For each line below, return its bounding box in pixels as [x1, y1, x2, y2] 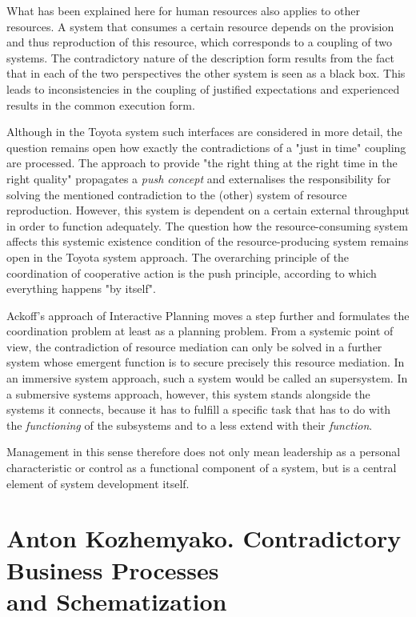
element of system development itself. [6, 475, 190, 491]
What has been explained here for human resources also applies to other [6, 2, 360, 18]
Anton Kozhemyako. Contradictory [6, 522, 402, 555]
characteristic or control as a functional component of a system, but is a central [6, 459, 397, 476]
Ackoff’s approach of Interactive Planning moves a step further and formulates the [6, 306, 410, 323]
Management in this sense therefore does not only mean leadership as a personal [6, 443, 401, 460]
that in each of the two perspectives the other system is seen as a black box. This [6, 65, 406, 82]
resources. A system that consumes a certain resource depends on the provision [6, 18, 394, 34]
